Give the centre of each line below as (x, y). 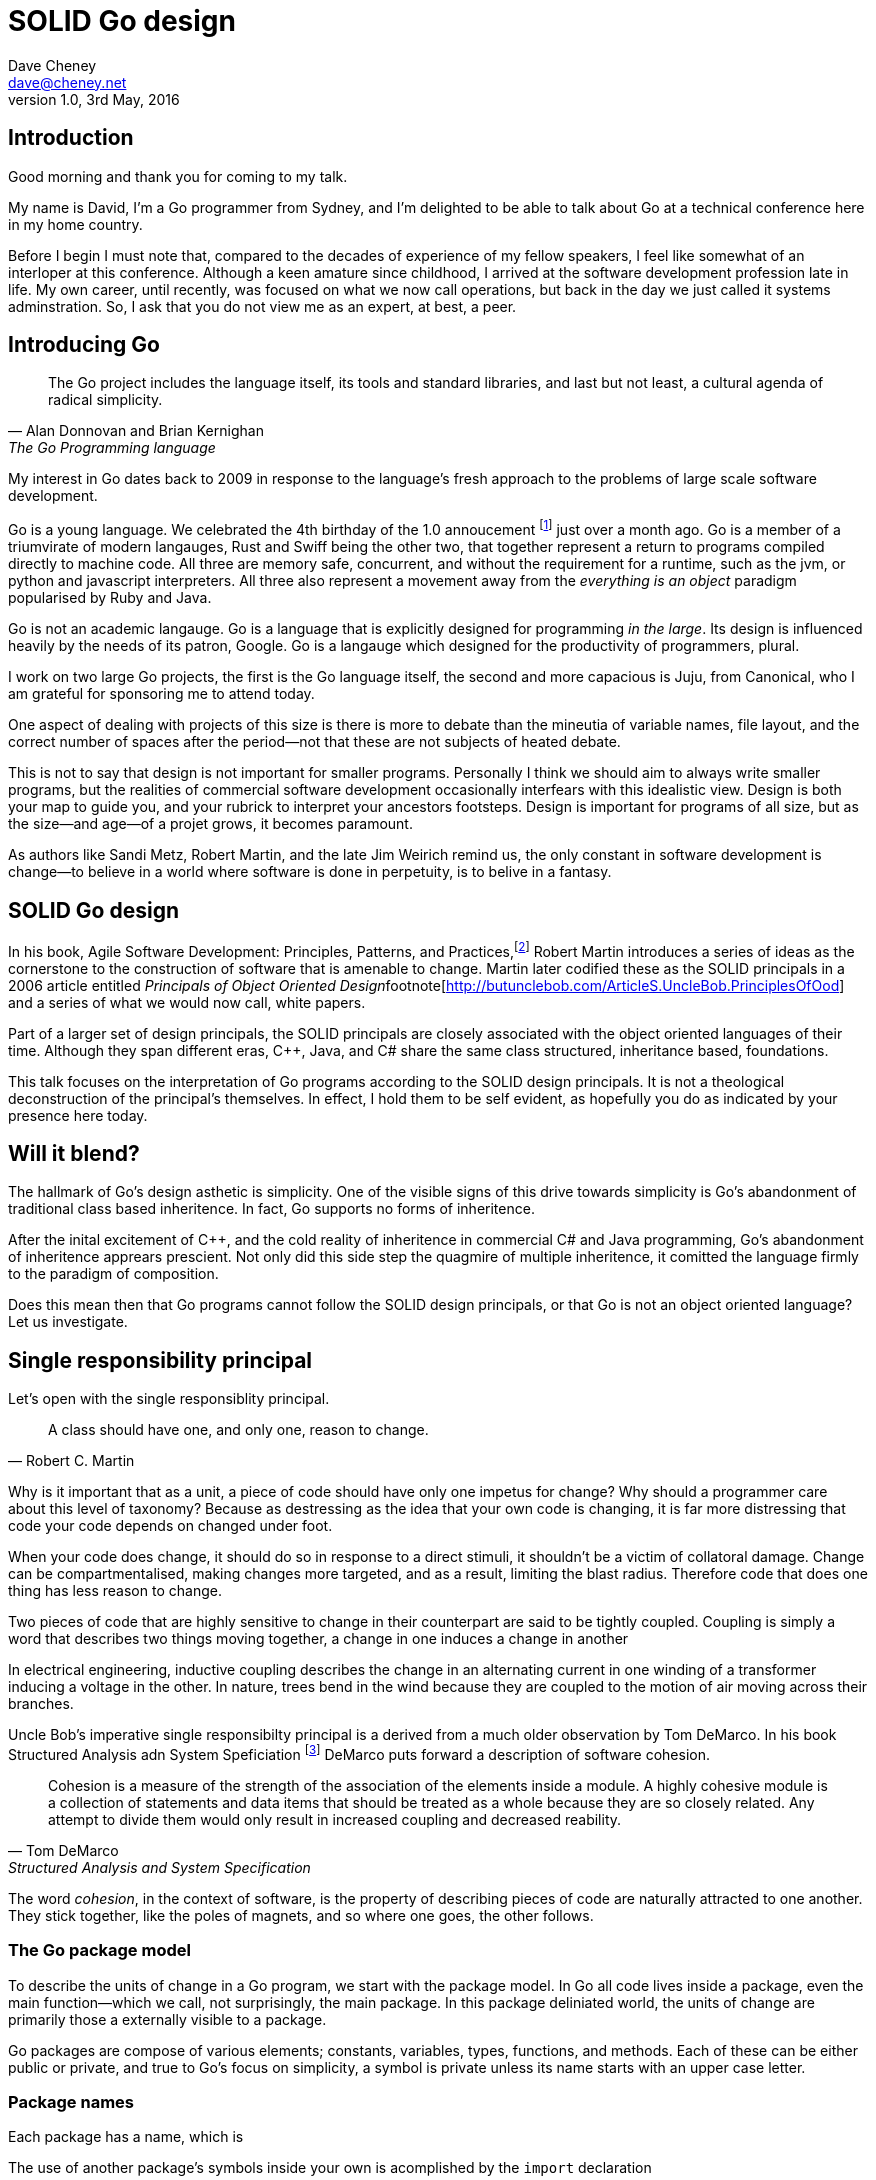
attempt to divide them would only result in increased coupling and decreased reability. (335, 1819)
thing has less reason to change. (115, 1591)
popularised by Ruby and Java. (110, 598)
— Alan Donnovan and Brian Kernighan (136, 431)
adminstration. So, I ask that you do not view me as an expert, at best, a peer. (262, 306)
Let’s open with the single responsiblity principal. (169, 1399)
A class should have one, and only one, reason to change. (238, 1430)
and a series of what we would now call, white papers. (187, 1002)
